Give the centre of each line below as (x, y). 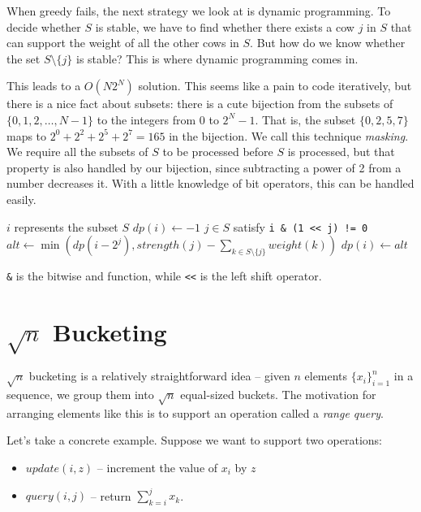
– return (111, 495)
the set (24, 58)
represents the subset (66, 226)
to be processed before (218, 152)
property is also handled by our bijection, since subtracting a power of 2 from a (204, 167)
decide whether (44, 26)
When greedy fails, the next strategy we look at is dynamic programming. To (199, 11)
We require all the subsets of (77, 152)
